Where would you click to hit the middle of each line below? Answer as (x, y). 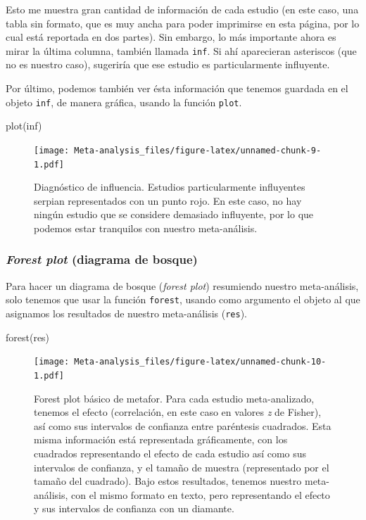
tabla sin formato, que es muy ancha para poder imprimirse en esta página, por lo (183, 23)
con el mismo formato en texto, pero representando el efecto (201, 494)
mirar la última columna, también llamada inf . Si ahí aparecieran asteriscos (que (181, 50)
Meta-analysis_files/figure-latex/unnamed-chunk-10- (200, 362)
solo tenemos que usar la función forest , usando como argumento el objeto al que (183, 299)
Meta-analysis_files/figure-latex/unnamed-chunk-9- (198, 150)
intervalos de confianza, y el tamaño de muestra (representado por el (182, 467)
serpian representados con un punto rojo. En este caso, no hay (168, 200)
